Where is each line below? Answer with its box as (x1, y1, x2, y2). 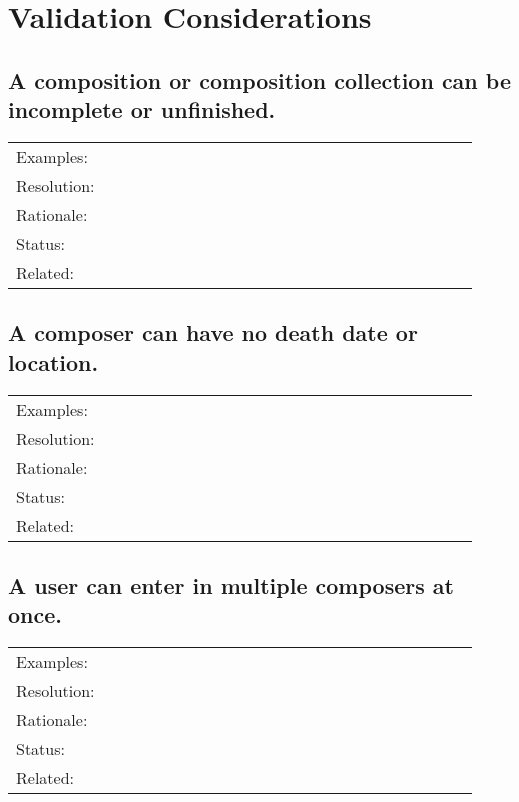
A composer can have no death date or (8, 317, 418, 348)
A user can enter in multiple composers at (8, 569, 454, 600)
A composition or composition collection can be (8, 64, 511, 95)
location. (8, 346, 99, 377)
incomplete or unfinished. (8, 94, 276, 125)
